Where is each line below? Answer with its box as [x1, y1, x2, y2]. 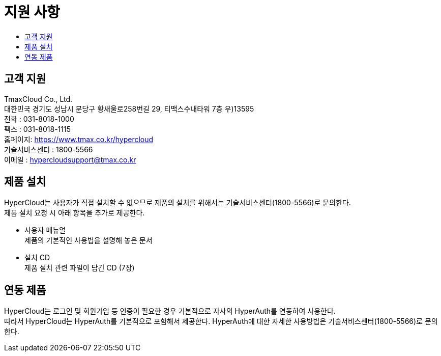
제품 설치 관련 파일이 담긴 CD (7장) [24, 263, 135, 272]
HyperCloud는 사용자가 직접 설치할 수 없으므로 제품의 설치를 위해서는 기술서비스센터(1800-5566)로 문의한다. [4, 198, 351, 207]
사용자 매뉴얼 [24, 226, 66, 235]
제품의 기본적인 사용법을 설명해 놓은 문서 [24, 236, 153, 245]
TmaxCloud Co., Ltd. [4, 94, 73, 103]
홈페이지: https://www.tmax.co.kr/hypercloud [4, 134, 154, 144]
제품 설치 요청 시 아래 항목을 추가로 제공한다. [4, 208, 145, 217]
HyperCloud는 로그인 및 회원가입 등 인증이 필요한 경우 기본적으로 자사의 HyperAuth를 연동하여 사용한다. [4, 307, 336, 316]
